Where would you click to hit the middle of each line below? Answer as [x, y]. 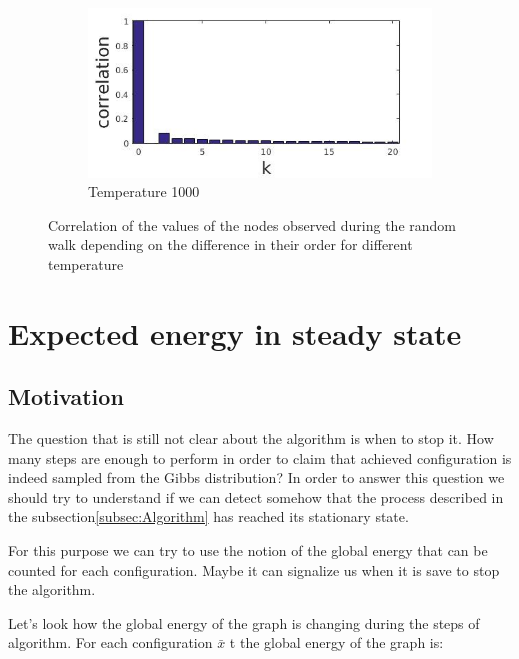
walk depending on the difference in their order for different [230, 244]
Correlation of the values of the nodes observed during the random [252, 224]
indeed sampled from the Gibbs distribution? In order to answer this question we [256, 477]
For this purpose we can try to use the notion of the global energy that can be [248, 550]
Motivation [66, 396]
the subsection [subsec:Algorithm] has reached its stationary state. [208, 516]
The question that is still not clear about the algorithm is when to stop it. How [251, 438]
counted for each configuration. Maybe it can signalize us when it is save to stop [254, 569]
